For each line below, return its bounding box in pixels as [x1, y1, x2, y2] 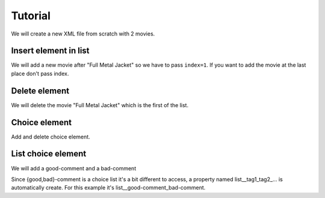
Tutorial [11, 9, 51, 22]
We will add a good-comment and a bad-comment [11, 164, 137, 172]
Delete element [11, 85, 69, 96]
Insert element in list [11, 46, 90, 56]
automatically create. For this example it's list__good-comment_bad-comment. [11, 184, 206, 191]
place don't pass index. [11, 70, 69, 77]
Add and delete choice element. [11, 133, 90, 140]
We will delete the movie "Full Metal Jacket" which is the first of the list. [11, 101, 189, 108]
